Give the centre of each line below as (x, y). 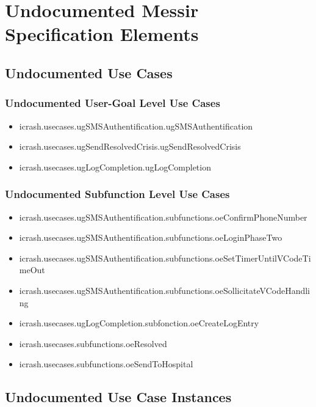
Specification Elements (102, 34)
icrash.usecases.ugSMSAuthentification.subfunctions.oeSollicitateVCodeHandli (164, 290)
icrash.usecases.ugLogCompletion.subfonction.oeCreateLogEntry (139, 323)
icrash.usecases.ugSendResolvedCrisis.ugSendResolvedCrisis (130, 146)
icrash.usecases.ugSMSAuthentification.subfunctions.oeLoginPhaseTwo (151, 237)
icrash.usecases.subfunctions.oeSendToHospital (106, 364)
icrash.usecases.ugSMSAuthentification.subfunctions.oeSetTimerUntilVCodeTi (165, 258)
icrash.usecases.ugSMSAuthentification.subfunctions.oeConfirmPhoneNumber (163, 217)
